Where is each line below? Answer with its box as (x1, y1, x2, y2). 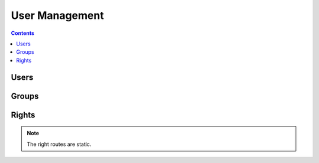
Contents (11, 30, 35, 37)
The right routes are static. (27, 141, 92, 148)
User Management (11, 9, 105, 22)
